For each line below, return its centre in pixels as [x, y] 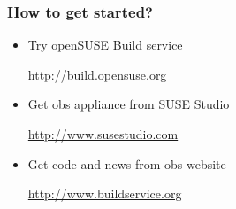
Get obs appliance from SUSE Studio [129, 104]
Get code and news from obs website [127, 163]
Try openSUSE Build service [105, 45]
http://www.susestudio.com [103, 134]
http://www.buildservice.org [105, 194]
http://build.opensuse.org [97, 74]
